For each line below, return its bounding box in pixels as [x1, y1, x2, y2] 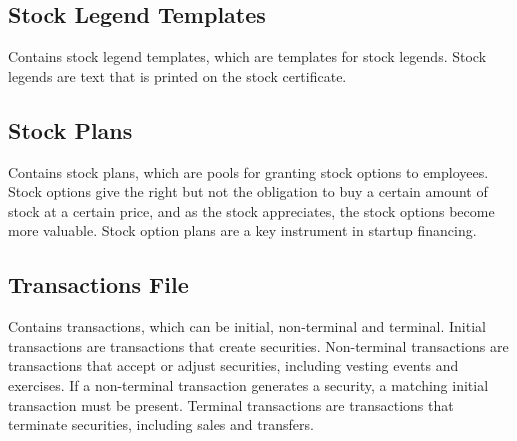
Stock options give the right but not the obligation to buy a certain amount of [8, 181, 488, 202]
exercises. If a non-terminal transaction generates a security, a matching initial [8, 374, 489, 395]
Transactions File [8, 269, 189, 300]
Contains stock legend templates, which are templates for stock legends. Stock [8, 46, 487, 67]
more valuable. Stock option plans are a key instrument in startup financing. [8, 220, 477, 241]
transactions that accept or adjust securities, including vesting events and [8, 355, 459, 376]
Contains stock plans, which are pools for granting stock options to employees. [8, 161, 489, 182]
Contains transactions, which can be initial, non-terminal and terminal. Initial [8, 316, 486, 337]
